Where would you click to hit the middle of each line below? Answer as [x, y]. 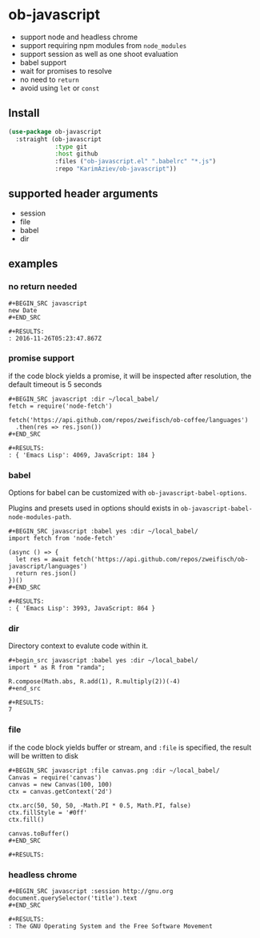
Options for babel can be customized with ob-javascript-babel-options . [128, 493]
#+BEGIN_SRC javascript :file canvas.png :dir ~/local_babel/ [114, 771]
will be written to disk [43, 755]
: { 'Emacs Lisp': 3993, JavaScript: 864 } [82, 609]
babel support [43, 62]
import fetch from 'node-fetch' [62, 538]
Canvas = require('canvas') [55, 777]
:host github [76, 154]
